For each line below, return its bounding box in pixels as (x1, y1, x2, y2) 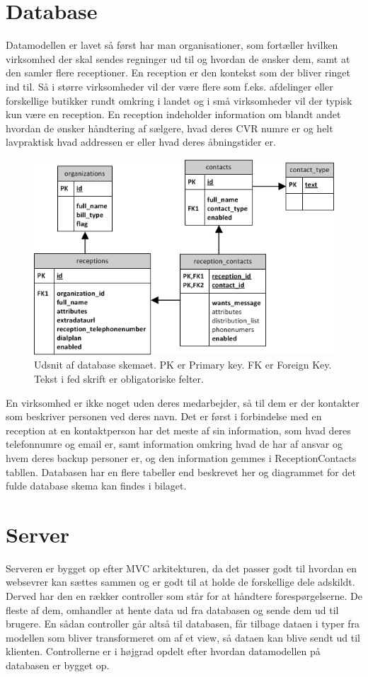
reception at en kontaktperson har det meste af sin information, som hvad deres (6, 422, 351, 437)
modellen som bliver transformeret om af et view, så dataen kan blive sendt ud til (6, 630, 360, 644)
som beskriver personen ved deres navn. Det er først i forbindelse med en (6, 409, 322, 424)
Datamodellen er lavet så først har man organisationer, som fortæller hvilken (6, 37, 338, 52)
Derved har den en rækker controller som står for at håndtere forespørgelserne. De (6, 589, 362, 603)
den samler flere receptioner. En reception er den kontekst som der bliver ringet (6, 65, 350, 80)
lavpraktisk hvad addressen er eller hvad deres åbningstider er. (6, 134, 276, 149)
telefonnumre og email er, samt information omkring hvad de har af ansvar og (6, 436, 343, 451)
